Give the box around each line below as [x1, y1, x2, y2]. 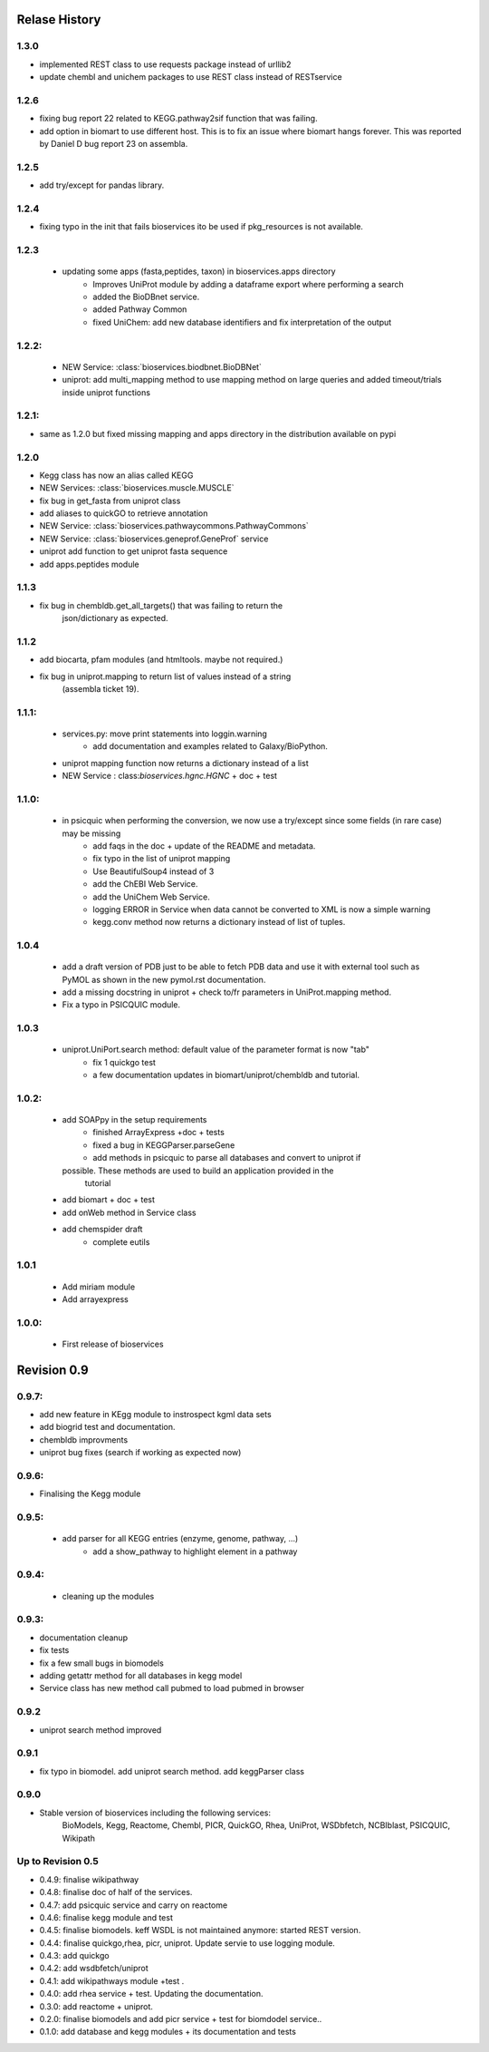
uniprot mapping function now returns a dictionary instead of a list [62, 757, 309, 768]
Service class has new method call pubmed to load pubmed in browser [39, 1683, 305, 1694]
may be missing [62, 828, 121, 839]
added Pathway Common [92, 304, 187, 315]
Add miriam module [62, 1281, 136, 1292]
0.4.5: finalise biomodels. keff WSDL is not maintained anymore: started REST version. [39, 1925, 361, 1936]
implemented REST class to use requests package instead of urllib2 [39, 59, 292, 70]
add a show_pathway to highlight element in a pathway [92, 1546, 298, 1557]
